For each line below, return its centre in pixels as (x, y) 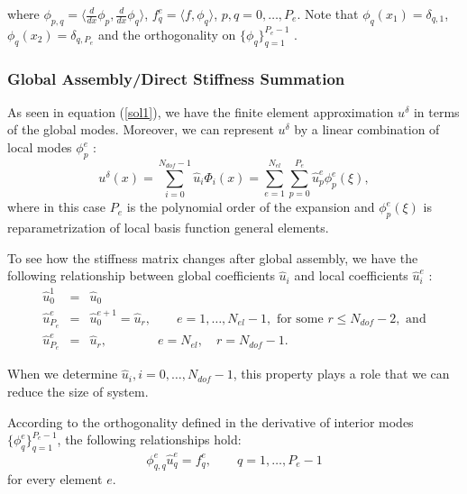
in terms (436, 111)
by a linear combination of (367, 129)
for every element (55, 479)
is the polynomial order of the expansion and (251, 207)
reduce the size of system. (78, 391)
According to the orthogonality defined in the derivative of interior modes (211, 421)
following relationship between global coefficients (141, 275)
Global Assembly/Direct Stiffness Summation (176, 78)
